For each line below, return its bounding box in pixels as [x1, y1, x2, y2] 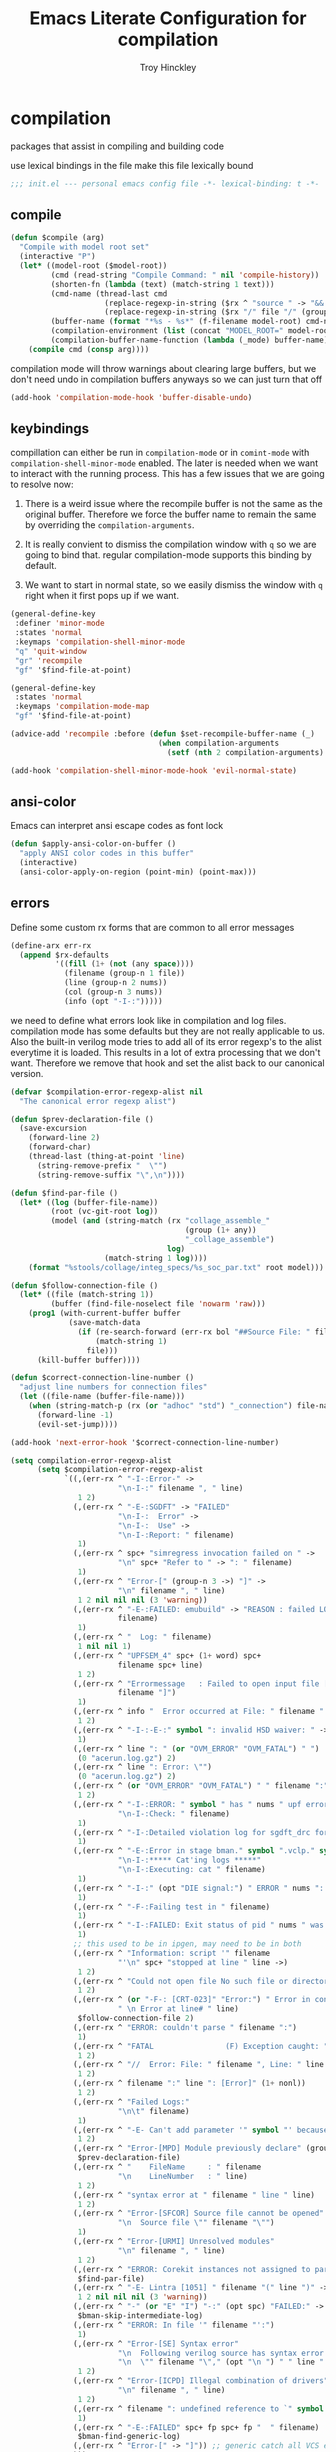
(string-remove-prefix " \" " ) [36, 1160, 168, 1171]
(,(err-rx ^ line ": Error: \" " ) [73, 1762, 213, 1772]
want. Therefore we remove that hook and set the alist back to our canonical [10, 1057, 325, 1069]
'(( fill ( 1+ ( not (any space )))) [54, 959, 195, 969]
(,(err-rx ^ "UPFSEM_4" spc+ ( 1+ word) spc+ [73, 1650, 262, 1661]
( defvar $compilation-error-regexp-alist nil [10, 1087, 203, 1097]
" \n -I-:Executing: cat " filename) [117, 1865, 267, 1875]
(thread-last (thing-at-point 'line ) [28, 1152, 186, 1162]
